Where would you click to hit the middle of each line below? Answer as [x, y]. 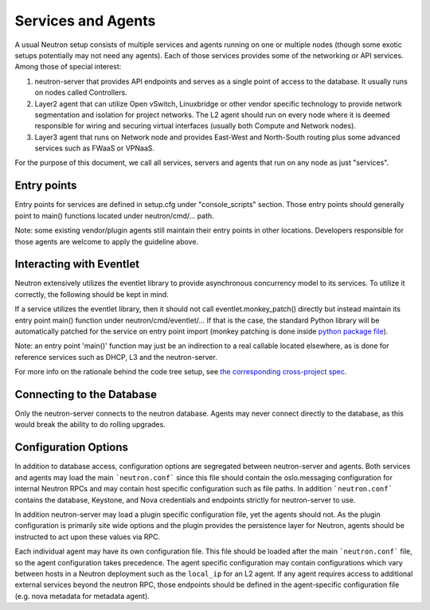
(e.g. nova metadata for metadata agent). [82, 596]
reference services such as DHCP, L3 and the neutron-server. [116, 357]
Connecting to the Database [86, 394]
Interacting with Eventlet [77, 264]
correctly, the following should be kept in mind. [92, 294]
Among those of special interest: [68, 67]
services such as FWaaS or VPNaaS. [95, 148]
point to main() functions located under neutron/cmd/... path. [114, 216]
